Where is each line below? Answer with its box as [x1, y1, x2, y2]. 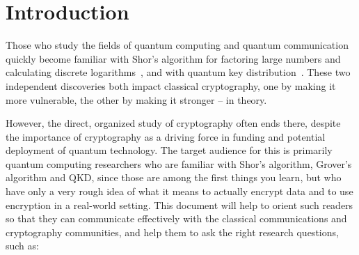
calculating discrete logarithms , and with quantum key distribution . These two [6, 65, 351, 79]
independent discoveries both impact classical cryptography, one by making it [6, 78, 336, 93]
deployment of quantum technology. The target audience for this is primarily [6, 143, 333, 157]
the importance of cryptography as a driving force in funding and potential [6, 129, 326, 144]
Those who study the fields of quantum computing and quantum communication [6, 38, 349, 52]
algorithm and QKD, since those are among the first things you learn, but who [6, 170, 342, 185]
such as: [6, 238, 39, 253]
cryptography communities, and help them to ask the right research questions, [6, 224, 339, 239]
